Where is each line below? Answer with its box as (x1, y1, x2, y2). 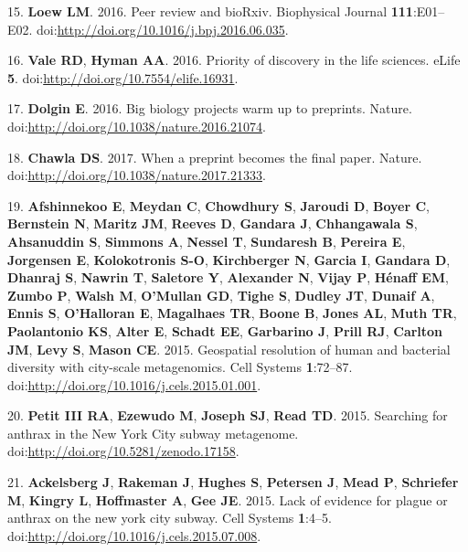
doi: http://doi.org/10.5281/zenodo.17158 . (7, 441, 239, 461)
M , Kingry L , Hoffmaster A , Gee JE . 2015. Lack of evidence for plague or (7, 490, 448, 509)
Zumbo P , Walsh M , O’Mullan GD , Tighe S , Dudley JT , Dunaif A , (7, 285, 435, 304)
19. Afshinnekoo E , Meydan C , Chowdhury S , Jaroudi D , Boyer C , (7, 196, 430, 215)
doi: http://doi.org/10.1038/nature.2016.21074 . (7, 116, 266, 135)
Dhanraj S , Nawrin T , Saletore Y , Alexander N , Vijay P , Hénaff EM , (7, 268, 450, 287)
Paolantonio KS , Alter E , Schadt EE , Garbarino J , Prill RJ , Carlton (7, 321, 443, 340)
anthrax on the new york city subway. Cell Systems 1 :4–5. (7, 508, 332, 527)
